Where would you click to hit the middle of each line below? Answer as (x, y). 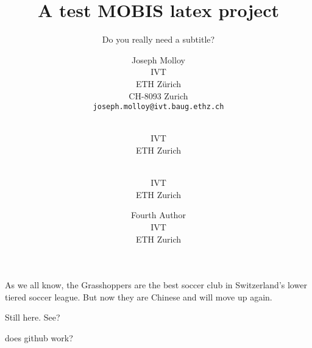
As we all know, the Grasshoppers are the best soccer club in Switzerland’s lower (156, 285)
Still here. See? (33, 317)
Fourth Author (158, 215)
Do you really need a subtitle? (158, 39)
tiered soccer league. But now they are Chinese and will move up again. (139, 297)
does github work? (39, 337)
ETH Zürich (158, 83)
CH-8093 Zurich (158, 95)
